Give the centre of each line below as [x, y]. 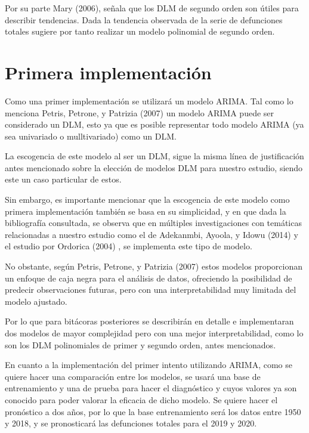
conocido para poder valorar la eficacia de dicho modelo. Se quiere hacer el [141, 399]
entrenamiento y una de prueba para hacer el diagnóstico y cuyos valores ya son [151, 388]
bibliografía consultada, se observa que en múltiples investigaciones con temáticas [153, 223]
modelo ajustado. [36, 301]
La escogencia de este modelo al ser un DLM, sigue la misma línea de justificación [154, 156]
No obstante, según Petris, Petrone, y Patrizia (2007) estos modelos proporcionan [154, 266]
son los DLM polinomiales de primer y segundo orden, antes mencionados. [140, 344]
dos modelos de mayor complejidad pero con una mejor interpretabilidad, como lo [154, 333]
